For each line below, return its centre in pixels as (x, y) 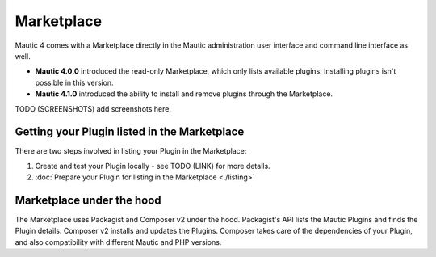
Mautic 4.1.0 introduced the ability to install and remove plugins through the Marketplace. (184, 94)
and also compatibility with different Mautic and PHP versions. (118, 242)
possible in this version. (74, 82)
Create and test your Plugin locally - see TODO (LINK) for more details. (153, 166)
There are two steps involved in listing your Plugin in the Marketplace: (131, 151)
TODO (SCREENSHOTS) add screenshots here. (93, 108)
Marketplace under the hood (88, 200)
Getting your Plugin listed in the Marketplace (130, 132)
